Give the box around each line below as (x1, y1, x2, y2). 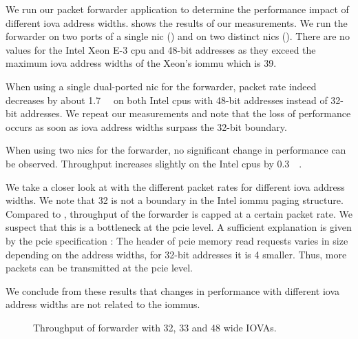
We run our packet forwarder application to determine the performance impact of (6, 2, 349, 16)
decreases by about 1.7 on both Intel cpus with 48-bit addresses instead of (6, 92, 328, 107)
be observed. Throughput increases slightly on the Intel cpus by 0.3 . (6, 156, 302, 170)
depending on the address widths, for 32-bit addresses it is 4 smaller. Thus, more (6, 247, 347, 261)
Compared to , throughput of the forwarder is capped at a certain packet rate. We (6, 206, 352, 220)
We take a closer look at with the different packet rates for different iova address (6, 179, 345, 194)
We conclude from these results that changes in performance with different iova (6, 283, 340, 298)
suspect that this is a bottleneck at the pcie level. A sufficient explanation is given (6, 220, 352, 234)
